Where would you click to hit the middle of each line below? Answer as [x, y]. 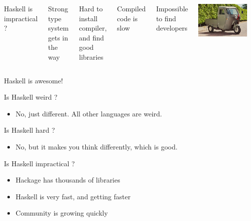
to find [166, 18]
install [88, 18]
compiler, [93, 28]
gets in [58, 37]
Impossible [172, 8]
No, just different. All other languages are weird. [89, 113]
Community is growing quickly [62, 213]
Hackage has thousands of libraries [68, 180]
